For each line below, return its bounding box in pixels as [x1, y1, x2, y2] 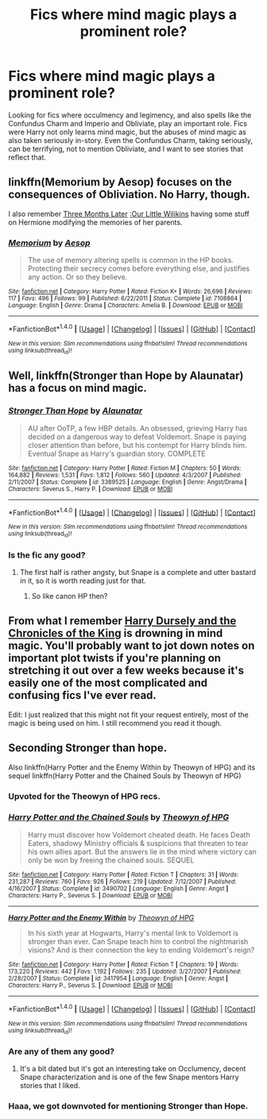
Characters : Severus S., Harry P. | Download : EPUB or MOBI [8, 484, 173, 493]
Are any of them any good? [8, 1046, 115, 1057]
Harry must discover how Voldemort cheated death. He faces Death [27, 830, 250, 839]
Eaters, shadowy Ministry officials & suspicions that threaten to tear [27, 838, 249, 847]
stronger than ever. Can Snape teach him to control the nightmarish [27, 936, 249, 946]
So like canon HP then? [31, 592, 108, 600]
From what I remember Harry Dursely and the [8, 614, 237, 628]
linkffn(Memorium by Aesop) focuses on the [8, 176, 232, 189]
